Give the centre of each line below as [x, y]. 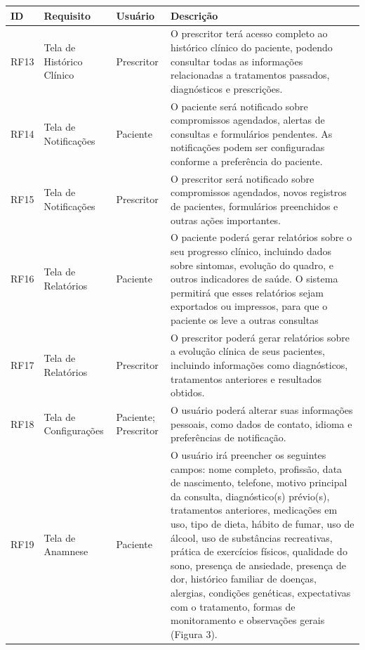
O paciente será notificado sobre [239, 106]
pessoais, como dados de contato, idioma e [261, 423]
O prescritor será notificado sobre [242, 178]
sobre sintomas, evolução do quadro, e [252, 265]
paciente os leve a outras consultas [244, 319]
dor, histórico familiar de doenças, [243, 579]
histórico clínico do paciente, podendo [251, 47]
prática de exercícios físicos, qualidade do [259, 551]
